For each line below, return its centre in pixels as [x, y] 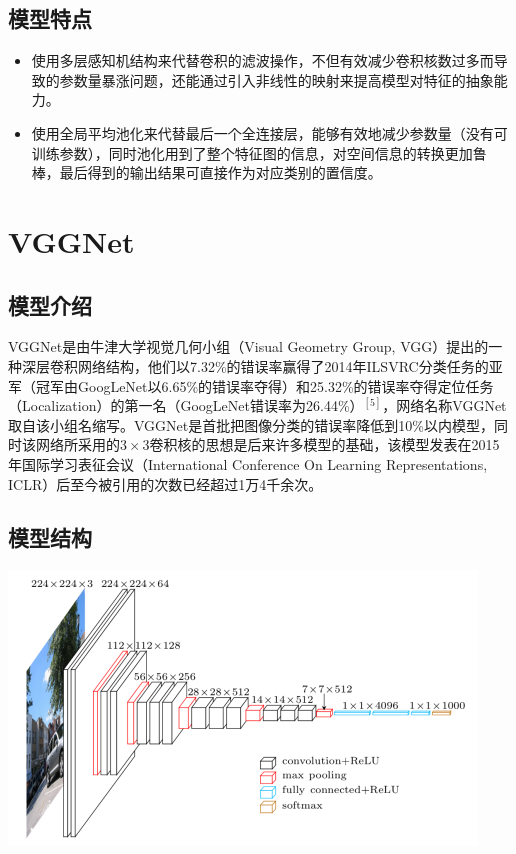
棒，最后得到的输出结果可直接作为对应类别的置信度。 [206, 172]
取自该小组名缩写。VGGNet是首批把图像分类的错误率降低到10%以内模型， [251, 424]
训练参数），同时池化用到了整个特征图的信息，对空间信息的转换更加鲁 [259, 152]
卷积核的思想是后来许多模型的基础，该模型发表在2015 [324, 444]
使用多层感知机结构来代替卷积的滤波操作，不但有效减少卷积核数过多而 [262, 60]
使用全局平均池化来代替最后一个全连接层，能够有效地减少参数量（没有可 [269, 132]
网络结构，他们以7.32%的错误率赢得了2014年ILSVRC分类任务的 [283, 365]
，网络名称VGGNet [444, 405]
